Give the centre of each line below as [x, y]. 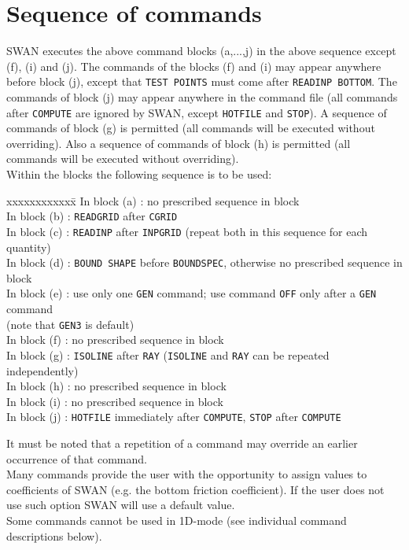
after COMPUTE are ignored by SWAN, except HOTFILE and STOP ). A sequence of [197, 112]
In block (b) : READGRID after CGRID [92, 216]
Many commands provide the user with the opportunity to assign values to [187, 474]
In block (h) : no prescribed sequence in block [116, 386]
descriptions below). [54, 535]
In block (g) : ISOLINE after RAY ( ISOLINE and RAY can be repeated [168, 354]
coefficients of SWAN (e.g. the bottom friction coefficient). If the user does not [195, 489]
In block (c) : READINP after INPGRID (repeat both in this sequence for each [187, 231]
